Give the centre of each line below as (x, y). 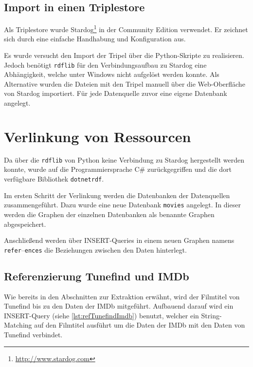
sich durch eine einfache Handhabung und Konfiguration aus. (95, 39)
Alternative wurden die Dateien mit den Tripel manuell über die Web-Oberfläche (125, 83)
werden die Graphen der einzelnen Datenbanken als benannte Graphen (109, 214)
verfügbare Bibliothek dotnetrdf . (54, 179)
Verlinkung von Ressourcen (98, 136)
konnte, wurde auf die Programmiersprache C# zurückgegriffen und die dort (118, 169)
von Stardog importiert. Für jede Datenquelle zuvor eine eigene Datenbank (116, 93)
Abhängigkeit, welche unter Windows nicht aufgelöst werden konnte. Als (112, 74)
